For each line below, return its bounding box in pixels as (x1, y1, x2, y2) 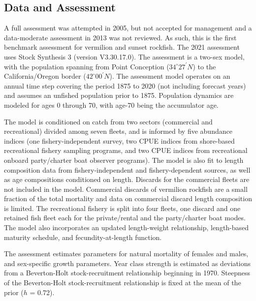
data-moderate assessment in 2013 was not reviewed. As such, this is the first (4, 32, 237, 42)
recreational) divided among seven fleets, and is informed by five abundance (4, 126, 232, 136)
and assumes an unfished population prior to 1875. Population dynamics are (4, 90, 234, 100)
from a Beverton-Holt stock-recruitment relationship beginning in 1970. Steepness (4, 268, 251, 278)
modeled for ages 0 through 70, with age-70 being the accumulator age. (4, 99, 219, 110)
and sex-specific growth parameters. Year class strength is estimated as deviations (4, 258, 251, 268)
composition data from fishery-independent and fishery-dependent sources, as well (4, 164, 251, 175)
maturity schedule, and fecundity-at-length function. (4, 232, 162, 242)
